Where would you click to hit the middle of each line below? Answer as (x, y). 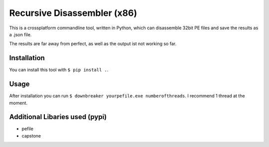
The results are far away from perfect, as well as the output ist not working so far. (93, 44)
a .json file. (20, 34)
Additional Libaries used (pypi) (58, 117)
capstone (31, 136)
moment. (18, 103)
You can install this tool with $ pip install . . (59, 70)
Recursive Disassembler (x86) (73, 13)
